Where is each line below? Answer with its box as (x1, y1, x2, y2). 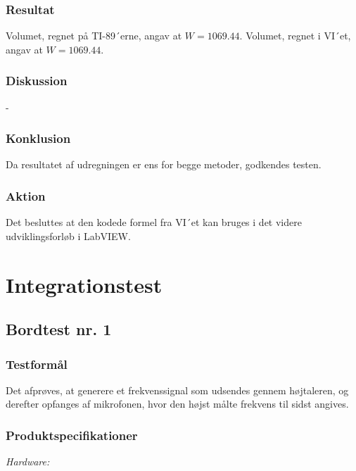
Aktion (6, 187, 46, 204)
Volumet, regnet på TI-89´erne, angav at (6, 28, 182, 43)
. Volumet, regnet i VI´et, (239, 28, 351, 43)
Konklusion (6, 130, 71, 147)
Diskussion (6, 72, 68, 89)
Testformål (6, 355, 68, 372)
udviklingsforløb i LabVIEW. (6, 228, 131, 243)
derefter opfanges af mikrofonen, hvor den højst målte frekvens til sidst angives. (6, 396, 349, 411)
